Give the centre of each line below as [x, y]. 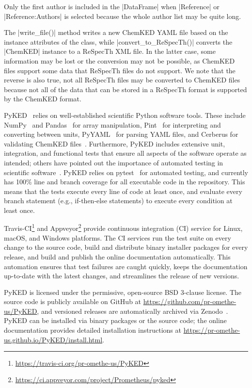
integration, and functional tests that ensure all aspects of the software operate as [125, 153]
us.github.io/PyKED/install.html [53, 339]
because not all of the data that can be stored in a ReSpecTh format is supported [126, 89]
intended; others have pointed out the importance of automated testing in [114, 162]
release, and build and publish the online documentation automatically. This [117, 256]
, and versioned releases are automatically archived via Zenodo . [133, 311]
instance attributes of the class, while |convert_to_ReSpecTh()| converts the [118, 41]
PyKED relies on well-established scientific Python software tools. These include [125, 115]
